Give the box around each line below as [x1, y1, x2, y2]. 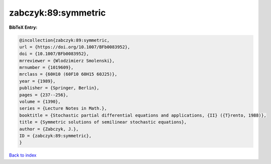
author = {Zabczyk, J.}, [19, 126, 79, 132]
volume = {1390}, [19, 99, 61, 104]
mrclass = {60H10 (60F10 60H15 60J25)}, [19, 71, 117, 77]
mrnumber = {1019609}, [19, 65, 74, 70]
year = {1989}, [19, 78, 56, 84]
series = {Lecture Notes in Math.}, [19, 105, 107, 111]
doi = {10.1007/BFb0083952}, [19, 51, 89, 57]
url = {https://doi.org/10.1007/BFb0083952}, [19, 44, 130, 50]
